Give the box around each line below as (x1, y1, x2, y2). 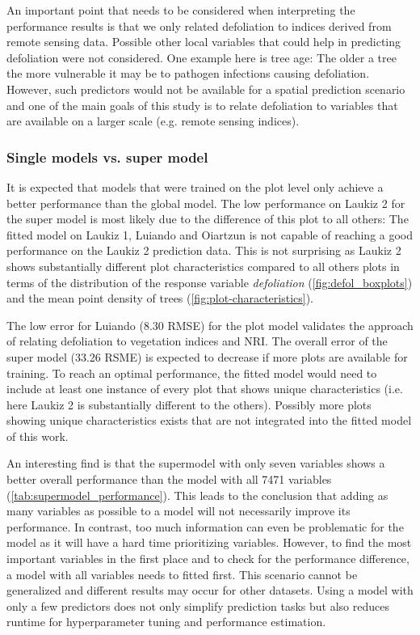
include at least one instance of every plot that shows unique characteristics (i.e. (6, 380, 403, 397)
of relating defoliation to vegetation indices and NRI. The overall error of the (6, 332, 388, 349)
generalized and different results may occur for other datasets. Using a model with (6, 582, 414, 599)
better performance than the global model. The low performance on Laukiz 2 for (6, 194, 405, 211)
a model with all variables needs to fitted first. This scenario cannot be (6, 565, 358, 582)
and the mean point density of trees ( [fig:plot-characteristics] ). (6, 290, 313, 307)
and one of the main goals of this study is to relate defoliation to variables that (6, 96, 398, 113)
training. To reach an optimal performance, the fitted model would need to (6, 364, 377, 381)
